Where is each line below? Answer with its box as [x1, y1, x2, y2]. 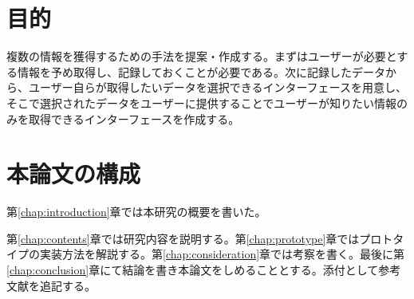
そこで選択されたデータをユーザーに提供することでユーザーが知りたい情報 [6, 94, 397, 111]
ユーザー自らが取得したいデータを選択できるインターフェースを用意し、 [28, 79, 407, 96]
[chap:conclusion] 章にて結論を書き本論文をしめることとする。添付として [6, 262, 379, 277]
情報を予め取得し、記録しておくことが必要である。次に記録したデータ [17, 63, 386, 80]
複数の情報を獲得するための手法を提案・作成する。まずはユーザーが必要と [6, 48, 397, 65]
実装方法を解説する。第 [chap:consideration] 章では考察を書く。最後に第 [39, 246, 405, 262]
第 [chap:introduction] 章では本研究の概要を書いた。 [6, 203, 266, 220]
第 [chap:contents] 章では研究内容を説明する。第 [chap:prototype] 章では [6, 230, 360, 246]
